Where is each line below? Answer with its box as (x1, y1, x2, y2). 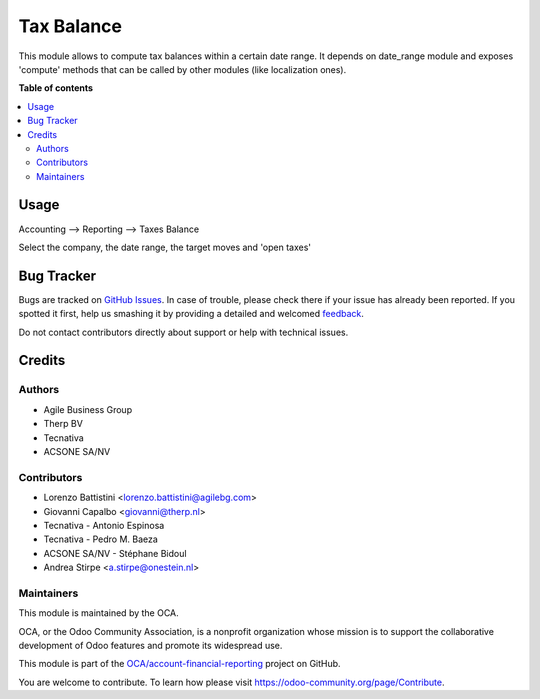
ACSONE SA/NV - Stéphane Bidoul (43, 547, 187, 559)
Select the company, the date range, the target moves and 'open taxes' (18, 241, 312, 253)
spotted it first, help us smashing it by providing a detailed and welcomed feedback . (18, 308, 365, 320)
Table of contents (18, 82, 94, 94)
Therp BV (43, 418, 84, 430)
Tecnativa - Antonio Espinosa (43, 519, 165, 531)
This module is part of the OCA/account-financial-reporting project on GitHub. (18, 658, 341, 670)
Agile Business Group (43, 403, 133, 415)
